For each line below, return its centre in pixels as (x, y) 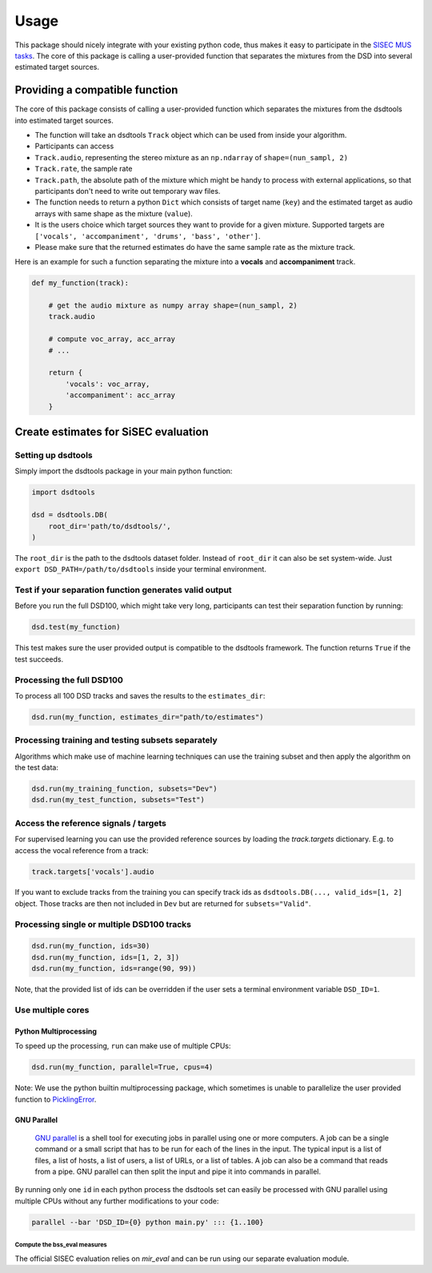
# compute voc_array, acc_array (112, 339)
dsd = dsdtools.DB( (70, 515)
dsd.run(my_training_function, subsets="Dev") (124, 789)
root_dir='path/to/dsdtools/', (110, 526)
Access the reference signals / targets (91, 823)
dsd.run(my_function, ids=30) (91, 946)
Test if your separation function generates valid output (123, 590)
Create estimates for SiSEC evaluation (112, 432)
